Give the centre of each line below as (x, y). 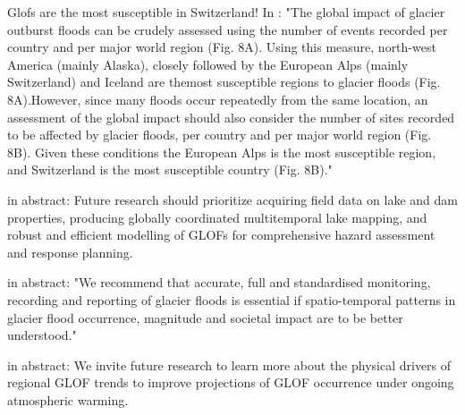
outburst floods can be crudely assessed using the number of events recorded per (228, 29)
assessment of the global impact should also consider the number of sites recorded (231, 117)
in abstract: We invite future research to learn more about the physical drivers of (229, 364)
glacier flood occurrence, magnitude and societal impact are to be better (205, 317)
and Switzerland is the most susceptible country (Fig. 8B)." (170, 169)
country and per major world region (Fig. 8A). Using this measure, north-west (222, 47)
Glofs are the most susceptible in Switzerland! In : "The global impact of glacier (226, 12)
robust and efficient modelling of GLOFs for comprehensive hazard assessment (221, 235)
